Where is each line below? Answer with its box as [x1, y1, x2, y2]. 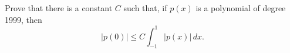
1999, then [5, 13, 42, 25]
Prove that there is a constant [5, 2, 113, 14]
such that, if [123, 2, 167, 14]
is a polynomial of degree [195, 2, 286, 14]
